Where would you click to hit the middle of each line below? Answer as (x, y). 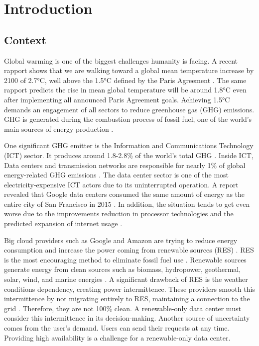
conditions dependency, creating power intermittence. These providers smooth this (129, 289)
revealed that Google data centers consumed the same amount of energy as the (125, 194)
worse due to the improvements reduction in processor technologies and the (119, 214)
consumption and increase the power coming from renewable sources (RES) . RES (129, 250)
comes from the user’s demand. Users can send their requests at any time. (117, 328)
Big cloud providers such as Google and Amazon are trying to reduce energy (121, 240)
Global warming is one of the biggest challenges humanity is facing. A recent (121, 60)
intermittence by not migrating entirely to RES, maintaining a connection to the (127, 299)
